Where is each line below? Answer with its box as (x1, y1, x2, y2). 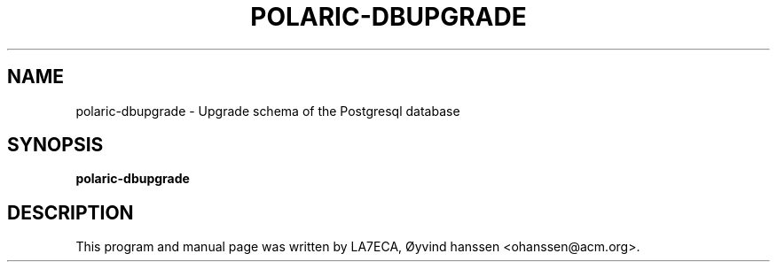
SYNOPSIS (7, 134, 104, 157)
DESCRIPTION (7, 201, 134, 224)
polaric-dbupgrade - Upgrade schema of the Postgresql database (75, 103, 460, 119)
